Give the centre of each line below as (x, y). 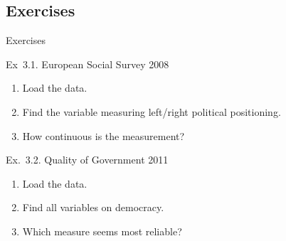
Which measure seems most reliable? (102, 231)
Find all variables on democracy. (93, 207)
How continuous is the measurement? (104, 135)
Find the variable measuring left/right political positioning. (152, 111)
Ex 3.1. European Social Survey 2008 (88, 64)
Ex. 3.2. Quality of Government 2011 (87, 160)
